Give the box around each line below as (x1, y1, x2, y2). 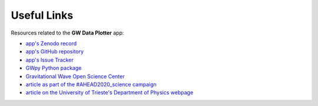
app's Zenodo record (25, 40, 77, 47)
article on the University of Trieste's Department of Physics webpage (25, 89, 194, 96)
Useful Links (11, 9, 74, 22)
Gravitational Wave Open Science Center (25, 73, 125, 80)
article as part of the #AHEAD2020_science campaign (25, 81, 157, 88)
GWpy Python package (25, 64, 82, 71)
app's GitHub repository (25, 48, 84, 55)
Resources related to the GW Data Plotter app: (11, 29, 124, 36)
